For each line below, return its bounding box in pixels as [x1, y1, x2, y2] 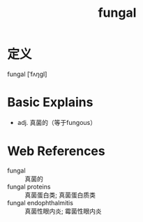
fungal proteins [7, 182, 51, 191]
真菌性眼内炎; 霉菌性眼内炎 [24, 207, 103, 215]
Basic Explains [7, 94, 93, 110]
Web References [7, 143, 106, 159]
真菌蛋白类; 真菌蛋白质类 [24, 191, 96, 199]
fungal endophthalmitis [7, 198, 73, 207]
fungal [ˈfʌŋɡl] [7, 70, 47, 78]
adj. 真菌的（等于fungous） [17, 118, 96, 126]
